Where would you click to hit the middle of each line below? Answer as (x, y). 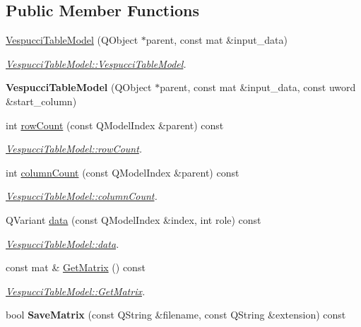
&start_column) (41, 101)
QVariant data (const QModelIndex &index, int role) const (134, 219)
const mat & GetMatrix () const (76, 267)
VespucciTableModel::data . (63, 243)
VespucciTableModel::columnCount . (82, 196)
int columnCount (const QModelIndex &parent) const (123, 172)
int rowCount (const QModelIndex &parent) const (115, 125)
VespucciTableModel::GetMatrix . (76, 291)
